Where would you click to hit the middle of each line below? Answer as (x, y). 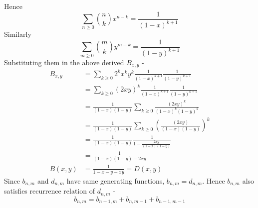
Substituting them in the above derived (64, 62)
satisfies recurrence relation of (49, 191)
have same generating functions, (116, 180)
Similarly (18, 34)
